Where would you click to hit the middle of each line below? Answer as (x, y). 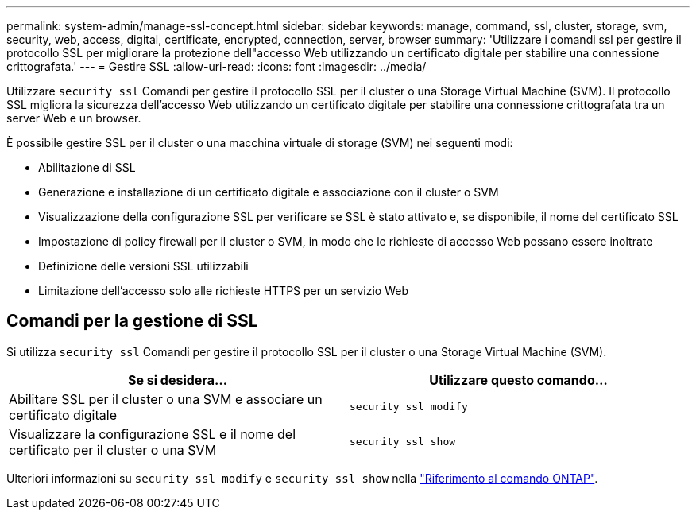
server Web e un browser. (74, 118)
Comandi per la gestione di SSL (132, 321)
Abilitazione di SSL (87, 167)
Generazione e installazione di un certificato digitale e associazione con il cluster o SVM (269, 192)
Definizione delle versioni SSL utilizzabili (143, 266)
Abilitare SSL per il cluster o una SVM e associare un (166, 399)
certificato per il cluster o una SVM (113, 450)
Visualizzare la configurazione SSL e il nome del (153, 434)
